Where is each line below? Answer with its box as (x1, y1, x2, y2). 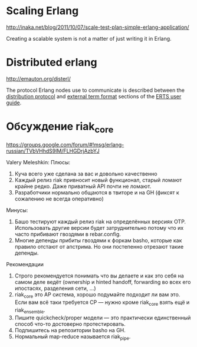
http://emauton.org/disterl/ (6, 75, 71, 82)
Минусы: (6, 207, 28, 214)
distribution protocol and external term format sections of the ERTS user (6, 92, 182, 100)
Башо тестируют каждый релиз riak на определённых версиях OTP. (14, 218, 186, 225)
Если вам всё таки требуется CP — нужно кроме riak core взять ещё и (14, 299, 190, 307)
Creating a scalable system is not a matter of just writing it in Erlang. (6, 35, 172, 42)
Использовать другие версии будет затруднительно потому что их (14, 224, 184, 232)
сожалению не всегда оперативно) (14, 196, 104, 203)
